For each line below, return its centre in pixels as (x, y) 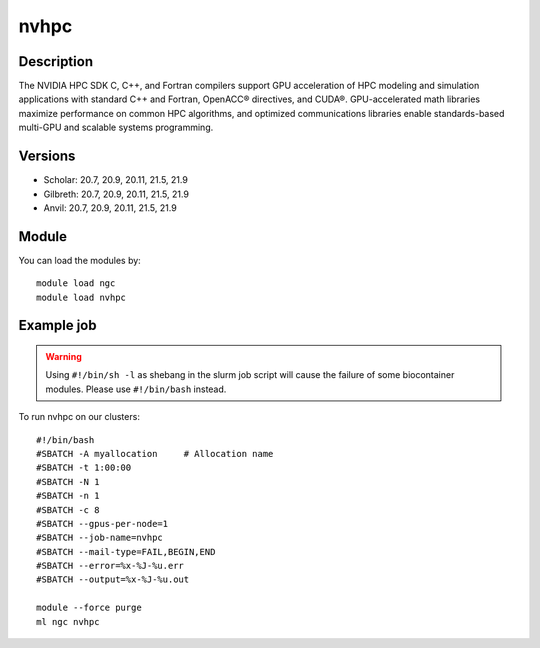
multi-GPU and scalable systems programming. (116, 127)
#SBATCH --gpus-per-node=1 (102, 523)
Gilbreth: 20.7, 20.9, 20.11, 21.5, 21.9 (116, 194)
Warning (63, 357)
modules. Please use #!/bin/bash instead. (136, 389)
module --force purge (89, 608)
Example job (57, 325)
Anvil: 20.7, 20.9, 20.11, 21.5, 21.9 (110, 207)
